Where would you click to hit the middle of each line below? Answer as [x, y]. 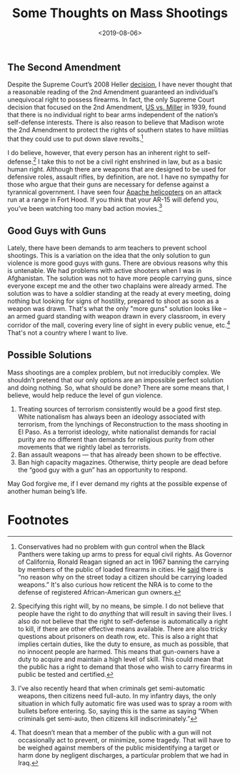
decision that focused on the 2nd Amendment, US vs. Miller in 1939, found [117, 107]
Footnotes [38, 520]
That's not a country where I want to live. [68, 332]
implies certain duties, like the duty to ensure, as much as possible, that [123, 644]
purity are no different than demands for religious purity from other [116, 439]
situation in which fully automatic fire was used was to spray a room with [125, 703]
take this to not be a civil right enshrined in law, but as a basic [132, 162]
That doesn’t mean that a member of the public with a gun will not [115, 732]
